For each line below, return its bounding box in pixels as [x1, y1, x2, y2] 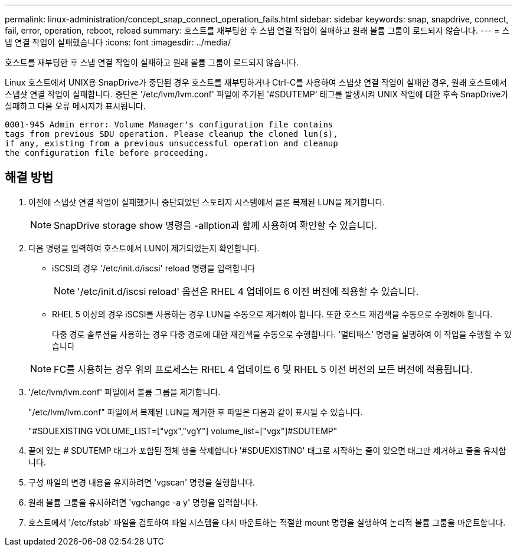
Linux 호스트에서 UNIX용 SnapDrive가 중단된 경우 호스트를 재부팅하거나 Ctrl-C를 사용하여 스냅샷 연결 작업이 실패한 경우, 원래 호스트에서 [5, 77, 507, 87]
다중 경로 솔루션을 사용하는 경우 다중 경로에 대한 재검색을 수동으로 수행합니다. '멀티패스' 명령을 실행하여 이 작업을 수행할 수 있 [52, 329, 512, 339]
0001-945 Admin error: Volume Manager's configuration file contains [5, 120, 333, 129]
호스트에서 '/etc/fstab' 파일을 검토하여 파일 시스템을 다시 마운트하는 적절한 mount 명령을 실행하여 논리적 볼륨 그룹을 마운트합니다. [28, 517, 506, 527]
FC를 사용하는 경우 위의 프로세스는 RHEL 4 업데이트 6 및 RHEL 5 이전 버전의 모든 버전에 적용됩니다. [54, 363, 473, 375]
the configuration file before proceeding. [5, 148, 209, 158]
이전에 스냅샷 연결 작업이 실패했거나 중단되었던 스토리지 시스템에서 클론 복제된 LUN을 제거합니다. [28, 196, 385, 207]
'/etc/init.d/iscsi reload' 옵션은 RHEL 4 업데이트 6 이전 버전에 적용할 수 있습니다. [77, 285, 419, 297]
